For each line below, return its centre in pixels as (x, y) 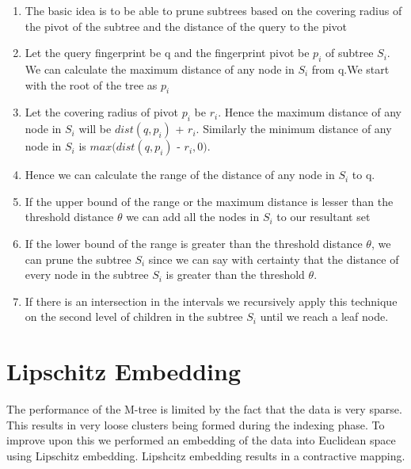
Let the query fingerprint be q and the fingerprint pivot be (167, 53)
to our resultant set (323, 217)
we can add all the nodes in (193, 217)
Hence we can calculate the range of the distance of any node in (180, 175)
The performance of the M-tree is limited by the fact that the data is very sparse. (204, 409)
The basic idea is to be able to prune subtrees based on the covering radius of (213, 10)
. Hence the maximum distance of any (310, 112)
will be (95, 129)
